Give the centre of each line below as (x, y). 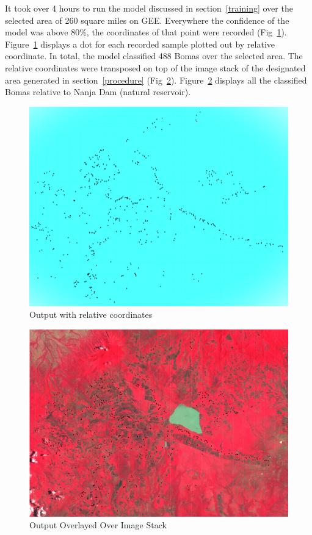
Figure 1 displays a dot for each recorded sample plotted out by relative (140, 44)
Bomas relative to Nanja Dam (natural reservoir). (98, 92)
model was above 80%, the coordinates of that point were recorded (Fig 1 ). (146, 32)
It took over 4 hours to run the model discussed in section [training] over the (149, 8)
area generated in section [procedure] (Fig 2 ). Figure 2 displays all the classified (156, 80)
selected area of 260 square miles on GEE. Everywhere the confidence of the (147, 20)
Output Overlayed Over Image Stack (98, 525)
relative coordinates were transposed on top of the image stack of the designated (155, 67)
